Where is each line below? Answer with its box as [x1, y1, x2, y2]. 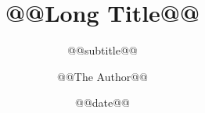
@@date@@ [74, 94, 130, 111]
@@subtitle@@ [67, 42, 138, 58]
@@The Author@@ [57, 68, 148, 84]
